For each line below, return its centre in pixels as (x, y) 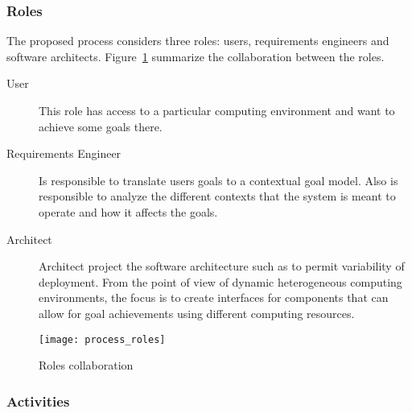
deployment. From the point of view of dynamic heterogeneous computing (220, 281)
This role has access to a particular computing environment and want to (217, 110)
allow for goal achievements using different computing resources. (197, 313)
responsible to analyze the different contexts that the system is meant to (217, 196)
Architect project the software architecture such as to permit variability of (222, 266)
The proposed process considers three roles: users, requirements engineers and (198, 41)
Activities (38, 401)
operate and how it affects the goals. (128, 211)
